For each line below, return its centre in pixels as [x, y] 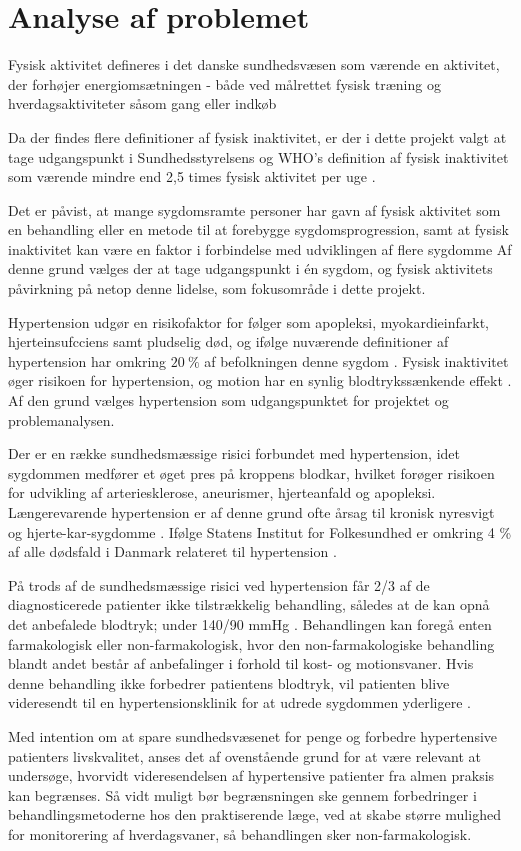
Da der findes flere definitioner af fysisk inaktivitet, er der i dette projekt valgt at [257, 136]
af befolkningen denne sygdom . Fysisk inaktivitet [356, 360]
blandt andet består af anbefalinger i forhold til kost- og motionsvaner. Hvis [241, 663]
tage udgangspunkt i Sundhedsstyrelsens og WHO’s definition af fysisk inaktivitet [258, 156]
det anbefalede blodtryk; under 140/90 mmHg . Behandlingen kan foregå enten [250, 623]
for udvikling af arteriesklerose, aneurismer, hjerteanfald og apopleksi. [222, 492]
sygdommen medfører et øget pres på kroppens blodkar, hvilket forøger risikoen [251, 472]
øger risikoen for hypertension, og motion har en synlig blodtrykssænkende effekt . [260, 380]
